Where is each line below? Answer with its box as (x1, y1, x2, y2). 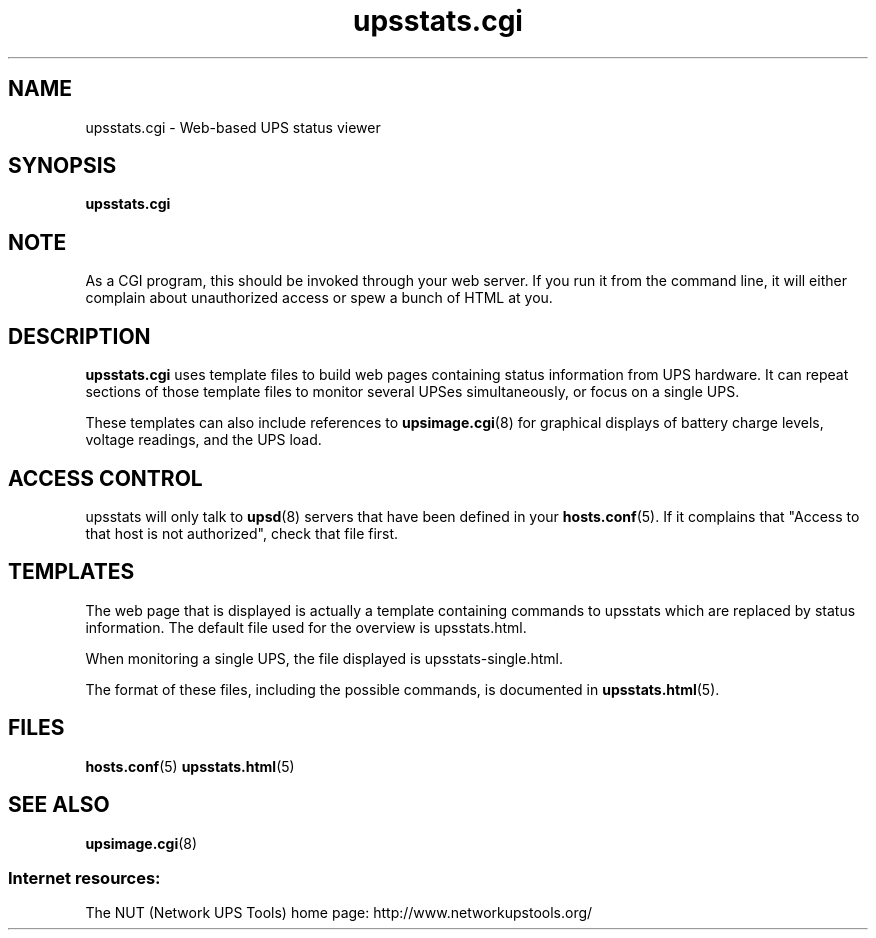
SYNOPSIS (8, 153, 117, 179)
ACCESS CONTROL (8, 465, 203, 491)
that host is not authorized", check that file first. (85, 524, 399, 542)
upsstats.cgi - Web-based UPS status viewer (85, 118, 381, 136)
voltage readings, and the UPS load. (85, 431, 322, 449)
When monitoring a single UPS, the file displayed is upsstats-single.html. (85, 649, 563, 667)
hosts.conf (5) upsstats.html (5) (85, 757, 295, 775)
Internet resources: (8, 867, 161, 888)
